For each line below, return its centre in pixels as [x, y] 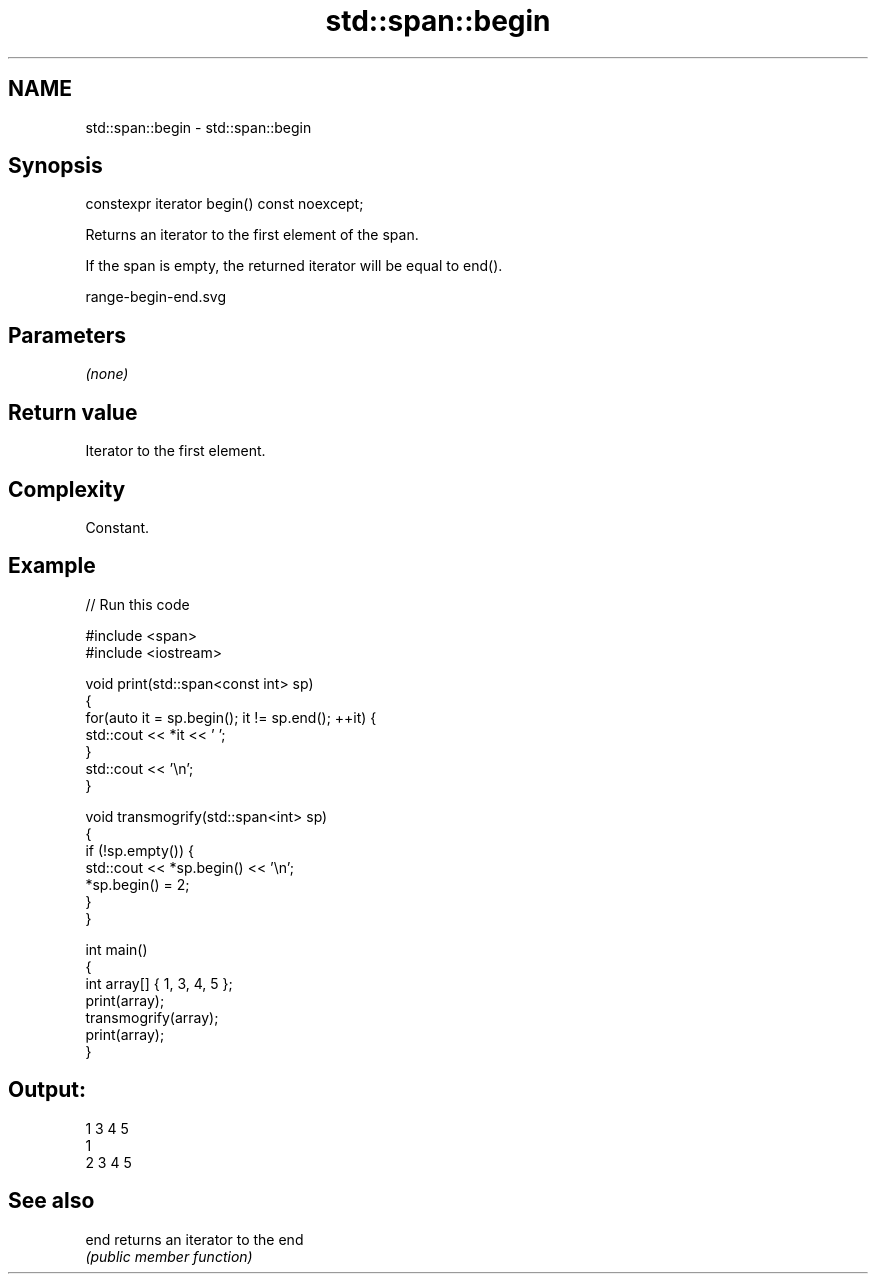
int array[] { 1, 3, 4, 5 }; [159, 983]
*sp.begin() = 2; [137, 884]
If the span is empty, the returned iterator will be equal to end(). [294, 266]
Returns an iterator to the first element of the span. [252, 235]
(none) [107, 374]
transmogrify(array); [152, 1017]
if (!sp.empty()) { [139, 850]
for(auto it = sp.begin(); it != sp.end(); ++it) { [231, 717]
